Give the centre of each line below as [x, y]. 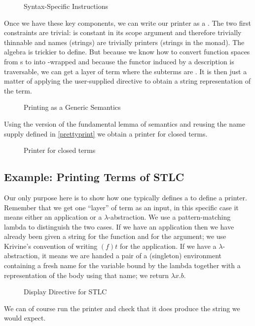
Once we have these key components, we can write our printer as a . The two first [127, 23]
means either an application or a [53, 217]
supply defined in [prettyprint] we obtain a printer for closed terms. [106, 133]
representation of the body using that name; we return [86, 275]
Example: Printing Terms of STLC [94, 177]
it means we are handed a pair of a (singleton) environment [132, 256]
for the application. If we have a [168, 246]
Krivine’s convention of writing [51, 246]
